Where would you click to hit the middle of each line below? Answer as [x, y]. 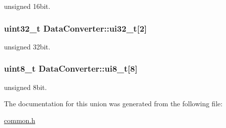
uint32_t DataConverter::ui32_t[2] [76, 28]
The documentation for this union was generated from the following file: [113, 104]
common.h [20, 120]
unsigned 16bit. [27, 6]
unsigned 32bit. [27, 46]
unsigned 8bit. [26, 87]
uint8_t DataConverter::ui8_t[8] [71, 68]
